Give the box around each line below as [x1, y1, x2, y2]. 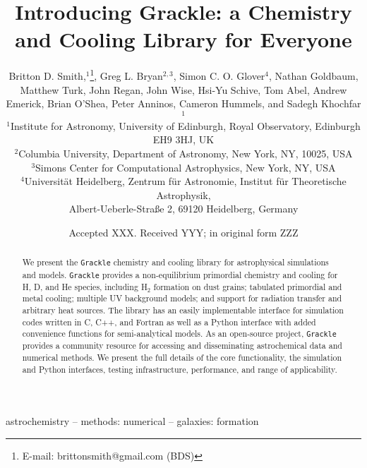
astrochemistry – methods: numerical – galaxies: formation [6, 414, 259, 428]
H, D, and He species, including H [22, 280, 148, 292]
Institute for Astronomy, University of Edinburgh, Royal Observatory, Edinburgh [10, 118, 361, 133]
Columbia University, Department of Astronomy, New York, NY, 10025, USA [18, 146, 353, 161]
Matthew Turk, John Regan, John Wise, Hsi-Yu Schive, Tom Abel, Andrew [20, 82, 347, 97]
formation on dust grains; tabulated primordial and [153, 280, 342, 292]
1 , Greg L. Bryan [90, 66, 163, 83]
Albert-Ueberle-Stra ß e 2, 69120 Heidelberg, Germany [68, 201, 299, 216]
